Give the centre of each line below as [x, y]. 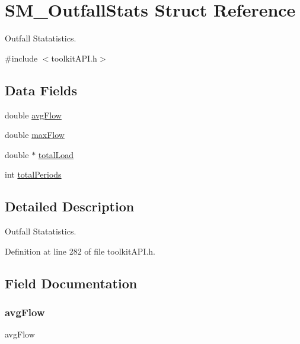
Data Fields [41, 90]
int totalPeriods [33, 174]
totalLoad [56, 154]
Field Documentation [71, 283]
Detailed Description [70, 206]
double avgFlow [33, 115]
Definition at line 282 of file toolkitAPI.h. [80, 251]
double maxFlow [35, 135]
